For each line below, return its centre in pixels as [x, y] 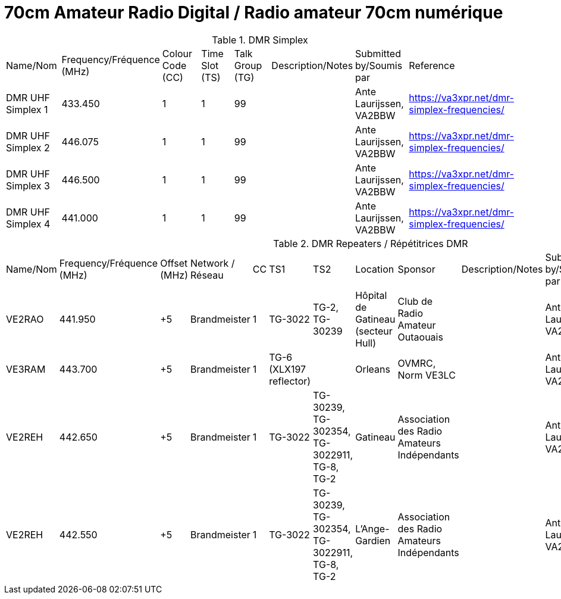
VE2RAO [25, 319]
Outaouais [420, 337]
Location [375, 269]
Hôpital [371, 295]
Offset [174, 263]
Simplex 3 [28, 185]
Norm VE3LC [427, 375]
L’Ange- [372, 528]
